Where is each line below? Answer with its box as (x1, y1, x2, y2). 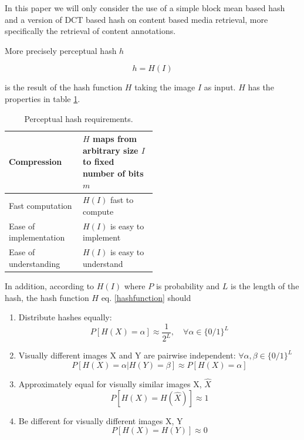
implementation (9, 231, 65, 243)
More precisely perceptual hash (5, 44, 117, 56)
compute (83, 205, 114, 217)
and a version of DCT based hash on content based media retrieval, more (5, 13, 268, 25)
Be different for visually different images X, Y (18, 414, 183, 427)
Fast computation (9, 199, 72, 212)
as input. (204, 81, 236, 93)
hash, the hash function (5, 291, 89, 303)
